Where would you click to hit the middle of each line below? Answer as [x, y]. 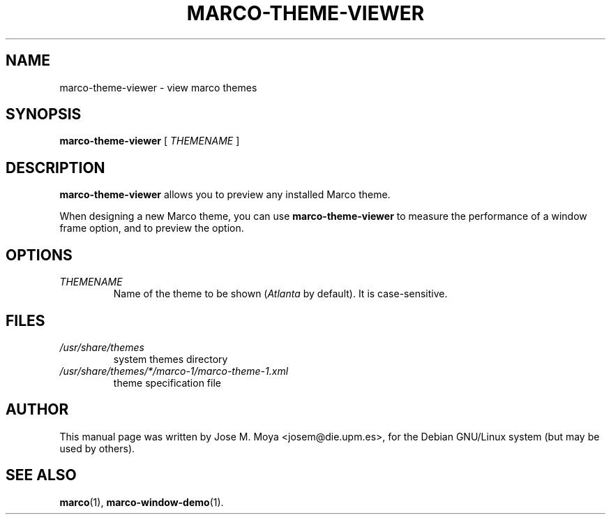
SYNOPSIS [44, 114]
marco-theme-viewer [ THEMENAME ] [150, 141]
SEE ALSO [41, 475]
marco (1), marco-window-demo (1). [142, 502]
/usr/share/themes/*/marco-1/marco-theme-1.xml [174, 371]
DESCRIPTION [55, 168]
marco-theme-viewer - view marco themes [158, 87]
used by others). [97, 448]
